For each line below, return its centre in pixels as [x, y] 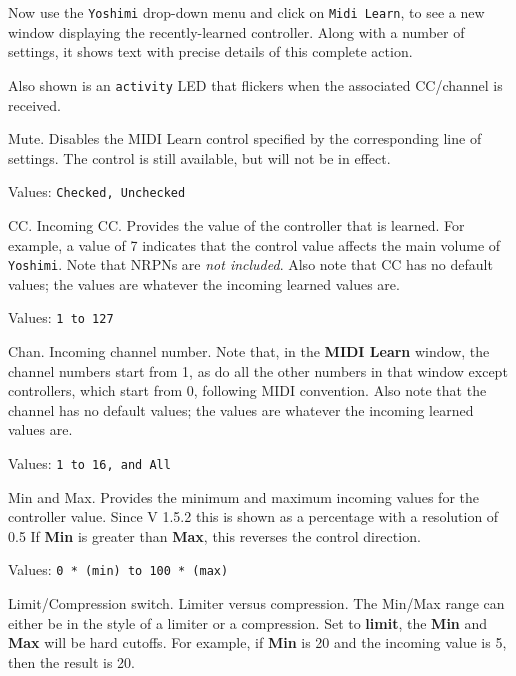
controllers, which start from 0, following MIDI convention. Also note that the [247, 390]
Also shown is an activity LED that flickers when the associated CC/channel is [255, 84]
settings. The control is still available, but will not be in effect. [199, 157]
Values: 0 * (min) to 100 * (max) [118, 569]
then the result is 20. [71, 661]
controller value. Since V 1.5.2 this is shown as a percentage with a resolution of [253, 516]
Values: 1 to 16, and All [89, 463]
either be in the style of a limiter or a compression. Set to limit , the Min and [248, 622]
